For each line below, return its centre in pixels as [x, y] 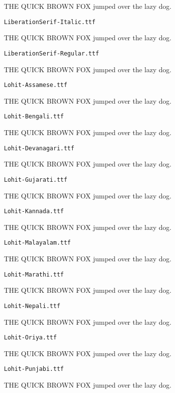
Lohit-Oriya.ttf [30, 338]
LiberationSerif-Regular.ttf [52, 53]
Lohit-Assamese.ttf [36, 85]
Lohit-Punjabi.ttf [34, 369]
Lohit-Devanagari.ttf [39, 148]
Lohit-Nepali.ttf [32, 306]
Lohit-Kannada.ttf [34, 211]
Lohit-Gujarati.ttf [36, 180]
